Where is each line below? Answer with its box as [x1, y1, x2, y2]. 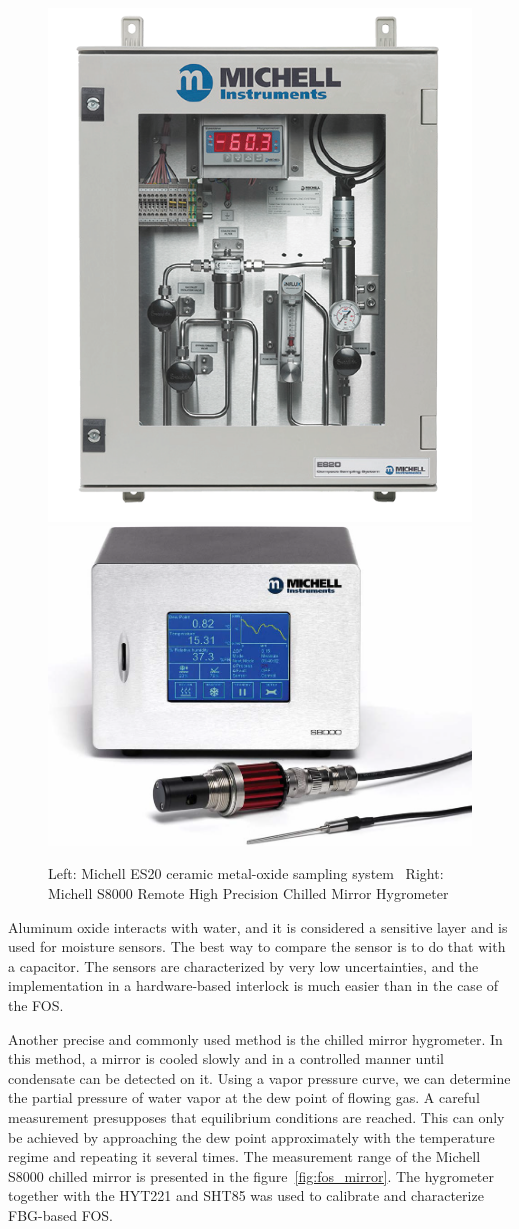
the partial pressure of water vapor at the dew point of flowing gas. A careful [8, 1087, 480, 1108]
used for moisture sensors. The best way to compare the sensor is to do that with [8, 936, 506, 957]
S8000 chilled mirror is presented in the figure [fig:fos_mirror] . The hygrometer [8, 1165, 494, 1186]
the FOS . [8, 994, 64, 1015]
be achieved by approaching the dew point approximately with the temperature [8, 1126, 495, 1147]
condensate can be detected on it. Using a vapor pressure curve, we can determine [8, 1067, 511, 1088]
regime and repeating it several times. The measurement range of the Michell [8, 1146, 481, 1167]
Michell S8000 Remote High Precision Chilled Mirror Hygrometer [48, 883, 449, 903]
